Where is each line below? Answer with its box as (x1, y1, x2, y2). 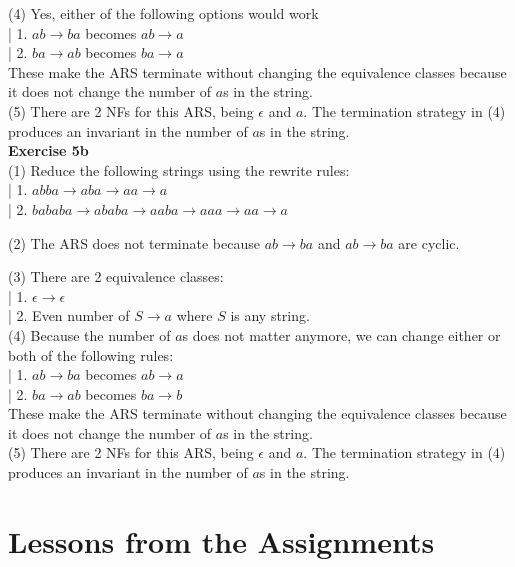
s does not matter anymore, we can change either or (182, 324, 501, 345)
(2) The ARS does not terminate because (8, 232, 260, 253)
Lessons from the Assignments (8, 520, 435, 561)
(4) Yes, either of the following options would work (8, 3, 319, 23)
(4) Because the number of (8, 324, 171, 345)
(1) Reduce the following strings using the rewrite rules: (8, 159, 350, 180)
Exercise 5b (8, 140, 89, 161)
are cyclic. (398, 232, 460, 253)
